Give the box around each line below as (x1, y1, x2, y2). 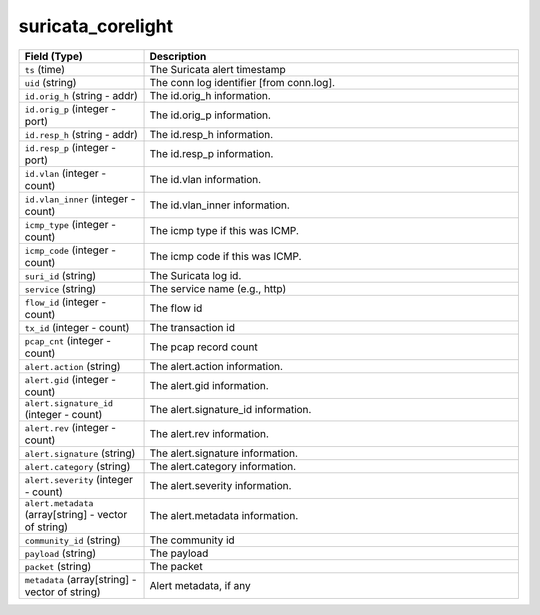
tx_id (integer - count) (24, 320, 130, 334)
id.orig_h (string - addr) (24, 88, 139, 102)
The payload (149, 546, 209, 560)
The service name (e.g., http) (149, 281, 287, 295)
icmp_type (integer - (24, 217, 117, 231)
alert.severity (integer (24, 472, 134, 486)
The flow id (149, 301, 203, 315)
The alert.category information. (149, 459, 297, 473)
